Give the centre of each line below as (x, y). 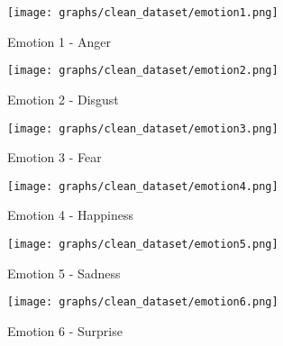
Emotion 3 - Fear (55, 157)
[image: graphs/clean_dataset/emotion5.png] (143, 244)
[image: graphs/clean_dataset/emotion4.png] (143, 186)
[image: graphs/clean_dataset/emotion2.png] (143, 71)
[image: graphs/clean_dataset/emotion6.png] (143, 302)
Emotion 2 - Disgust (63, 99)
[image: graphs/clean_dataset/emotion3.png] (143, 128)
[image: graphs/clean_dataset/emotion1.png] (143, 13)
